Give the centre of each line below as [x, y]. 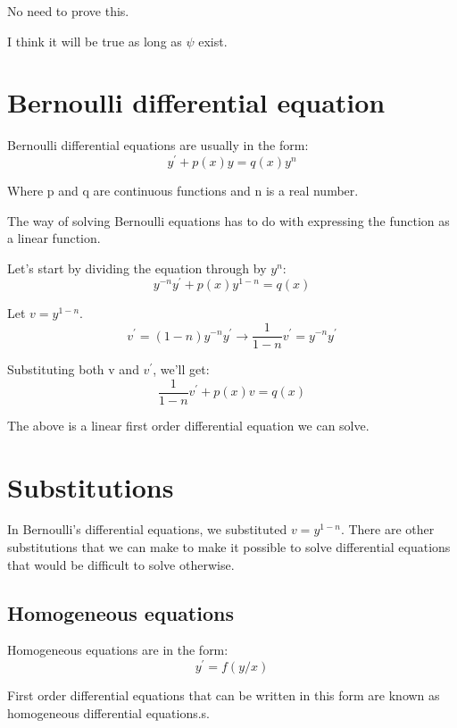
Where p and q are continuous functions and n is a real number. [183, 190]
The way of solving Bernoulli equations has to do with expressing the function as [228, 220]
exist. [213, 41]
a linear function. [54, 238]
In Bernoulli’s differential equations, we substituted [147, 529]
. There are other [387, 529]
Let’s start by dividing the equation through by [137, 268]
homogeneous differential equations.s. [108, 712]
